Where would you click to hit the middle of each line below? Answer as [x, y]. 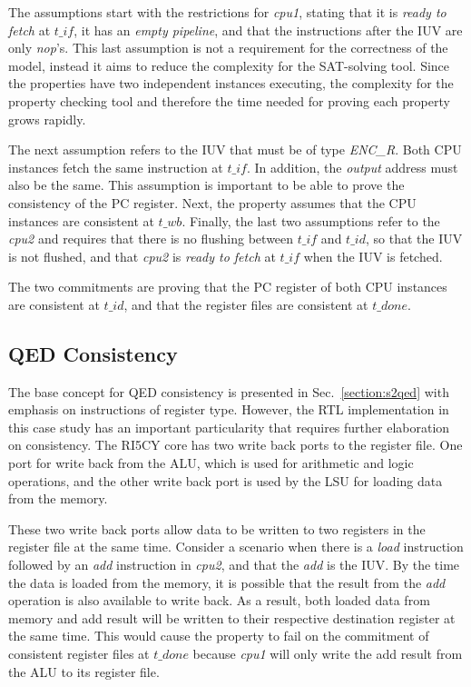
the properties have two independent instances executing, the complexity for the [231, 83]
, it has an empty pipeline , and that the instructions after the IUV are [268, 30]
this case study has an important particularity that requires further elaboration [229, 427]
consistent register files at [79, 654]
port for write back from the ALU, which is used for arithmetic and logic [211, 463]
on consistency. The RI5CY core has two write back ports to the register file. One [235, 445]
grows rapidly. [47, 119]
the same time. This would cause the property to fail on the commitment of [219, 636]
